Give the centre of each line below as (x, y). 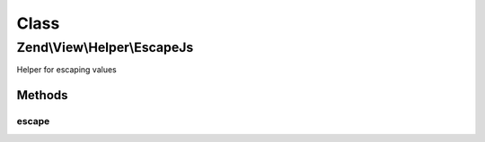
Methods (42, 95)
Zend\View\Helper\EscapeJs (105, 47)
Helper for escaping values (66, 70)
